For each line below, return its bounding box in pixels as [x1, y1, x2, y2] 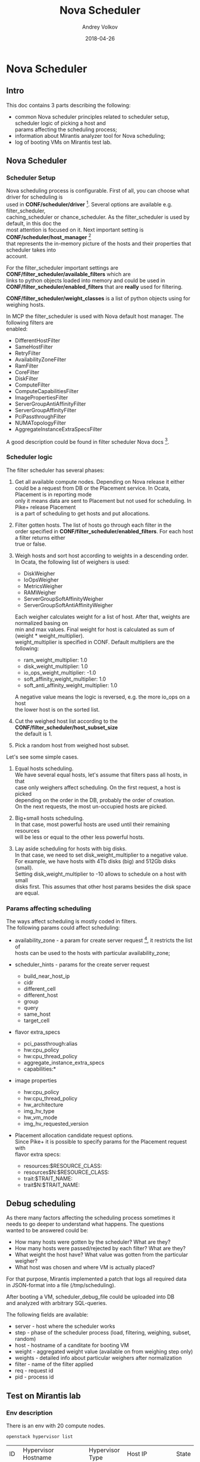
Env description [6, 1408, 53, 1417]
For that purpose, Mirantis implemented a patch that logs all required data [6, 1275, 187, 1282]
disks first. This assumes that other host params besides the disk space [14, 883, 192, 890]
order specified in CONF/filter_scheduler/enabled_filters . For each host [14, 527, 193, 534]
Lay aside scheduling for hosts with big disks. [14, 845, 127, 852]
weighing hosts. [6, 301, 45, 308]
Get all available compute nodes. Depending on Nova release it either [14, 478, 185, 485]
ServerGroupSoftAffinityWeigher [23, 595, 104, 602]
